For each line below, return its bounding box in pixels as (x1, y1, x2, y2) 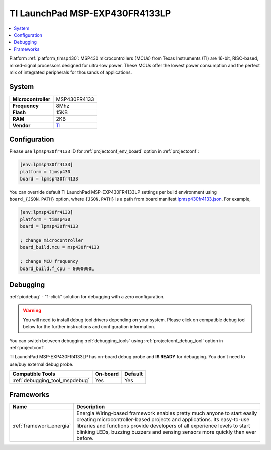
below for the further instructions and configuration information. (23, 324, 155, 330)
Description (76, 403, 105, 410)
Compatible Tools (12, 370, 55, 377)
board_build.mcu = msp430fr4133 (20, 244, 100, 250)
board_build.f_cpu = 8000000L (20, 265, 94, 272)
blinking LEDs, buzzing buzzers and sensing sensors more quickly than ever (76, 428, 257, 435)
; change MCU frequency (20, 259, 79, 264)
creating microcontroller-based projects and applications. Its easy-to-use (76, 416, 250, 423)
